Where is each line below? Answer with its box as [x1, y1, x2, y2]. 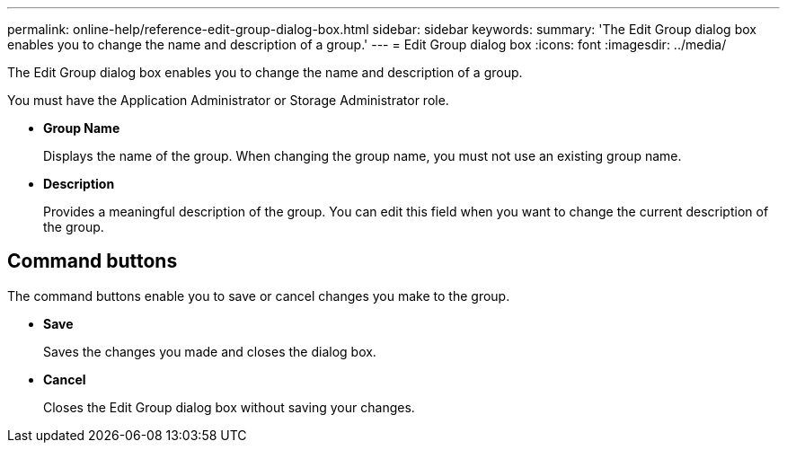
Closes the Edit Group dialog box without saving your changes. [43, 399, 415, 415]
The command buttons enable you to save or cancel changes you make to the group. [7, 287, 510, 304]
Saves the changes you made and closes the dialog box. [43, 343, 376, 359]
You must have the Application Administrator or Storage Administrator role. [7, 93, 449, 108]
